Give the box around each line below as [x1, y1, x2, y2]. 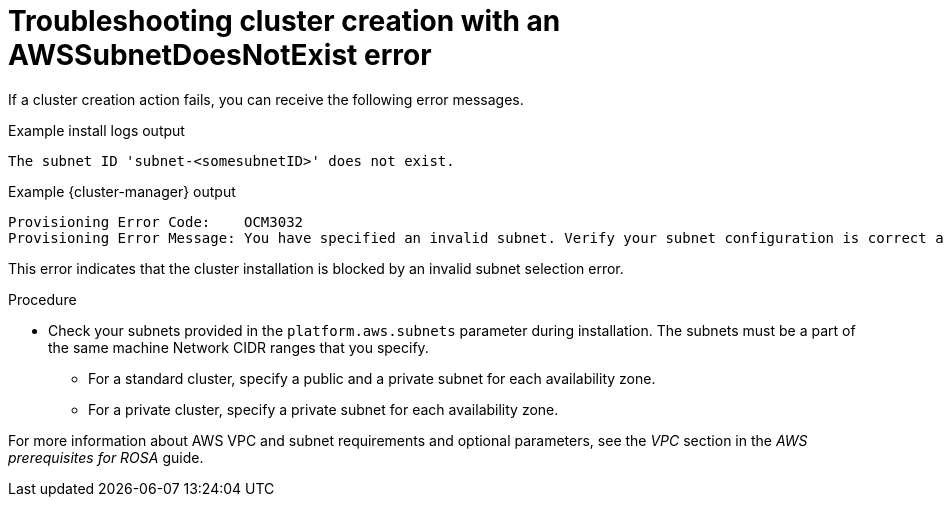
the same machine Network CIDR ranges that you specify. [48, 338, 429, 356]
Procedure [8, 290, 77, 308]
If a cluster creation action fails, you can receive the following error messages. [8, 90, 524, 108]
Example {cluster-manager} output [8, 182, 236, 200]
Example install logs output [8, 121, 185, 139]
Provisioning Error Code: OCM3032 [8, 213, 304, 230]
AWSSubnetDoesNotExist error [8, 38, 432, 72]
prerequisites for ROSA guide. [8, 448, 204, 466]
